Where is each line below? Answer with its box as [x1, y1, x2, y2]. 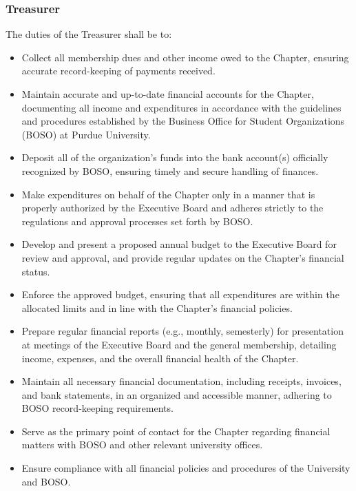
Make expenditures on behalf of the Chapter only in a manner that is [21, 187, 315, 201]
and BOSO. [21, 474, 71, 488]
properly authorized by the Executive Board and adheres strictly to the [21, 200, 324, 215]
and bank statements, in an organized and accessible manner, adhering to [21, 387, 332, 401]
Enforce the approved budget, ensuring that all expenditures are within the [21, 287, 339, 302]
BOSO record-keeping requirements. [21, 401, 174, 415]
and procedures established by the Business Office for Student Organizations [21, 114, 345, 128]
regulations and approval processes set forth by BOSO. [21, 213, 253, 228]
